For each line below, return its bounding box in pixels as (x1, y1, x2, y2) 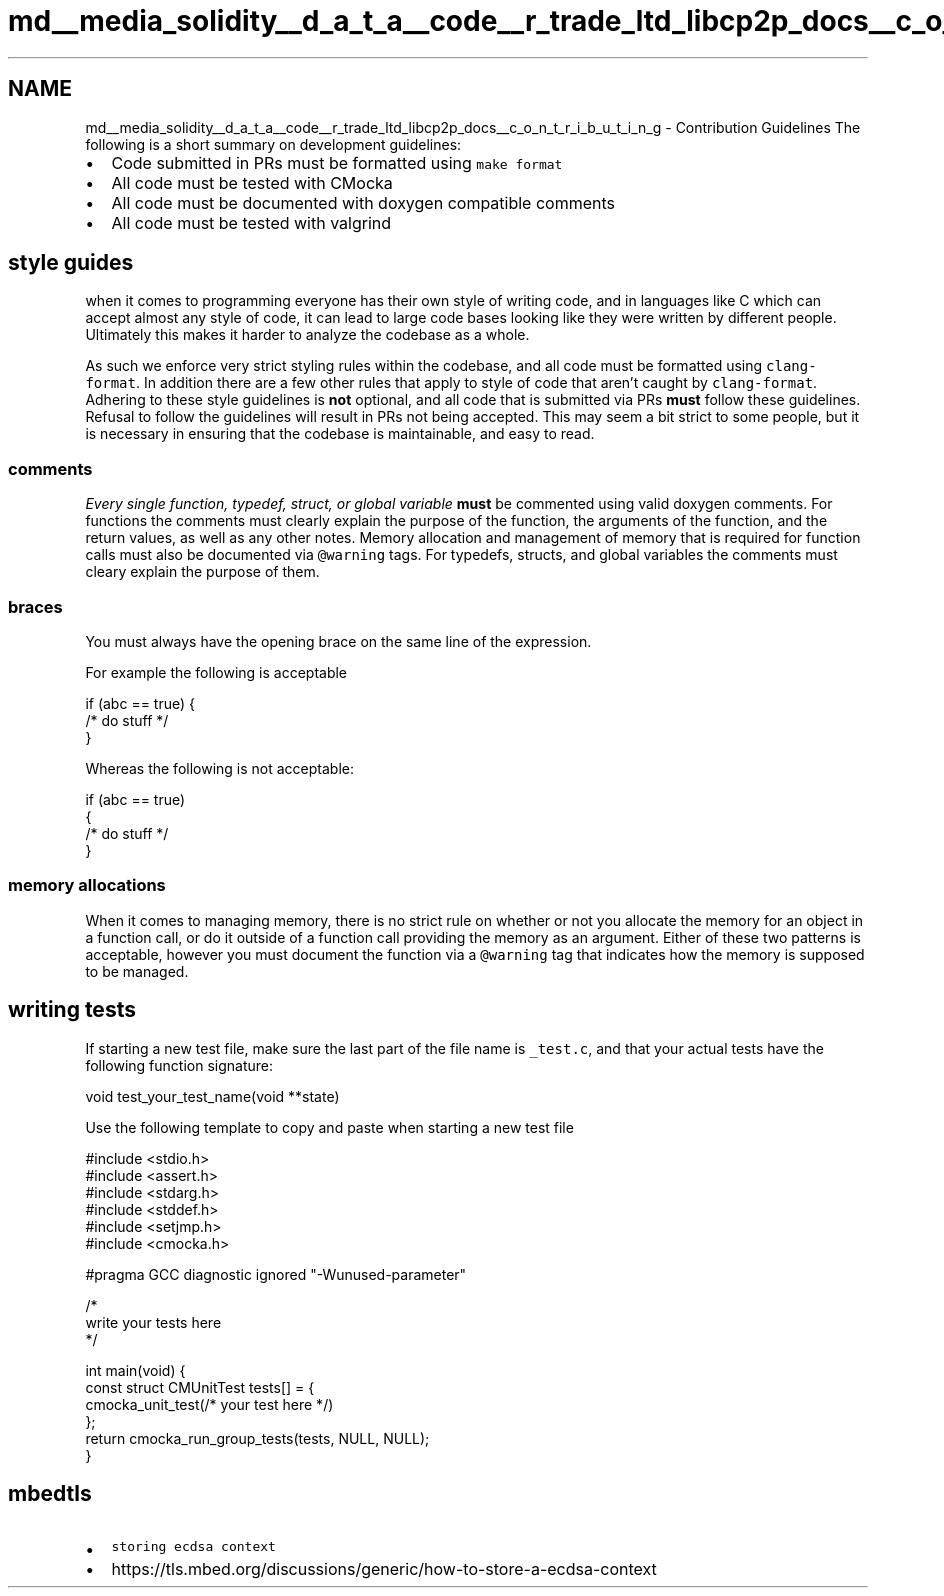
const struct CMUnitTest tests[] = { (85, 1378, 315, 1396)
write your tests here (85, 1313, 222, 1331)
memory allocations (8, 875, 166, 896)
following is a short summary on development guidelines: (85, 135, 462, 153)
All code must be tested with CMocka (111, 172, 393, 193)
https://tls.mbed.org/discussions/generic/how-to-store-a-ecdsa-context (111, 1559, 657, 1580)
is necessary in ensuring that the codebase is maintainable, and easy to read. (85, 425, 595, 443)
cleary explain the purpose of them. (85, 563, 320, 581)
